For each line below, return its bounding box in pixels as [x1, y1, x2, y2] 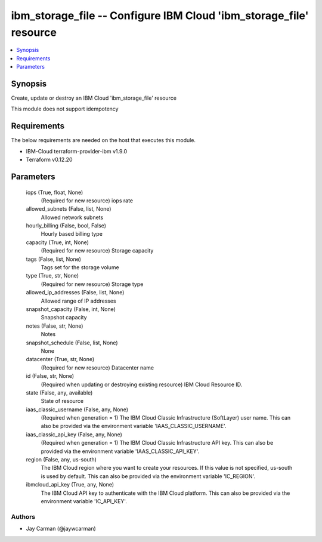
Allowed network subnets [41, 214, 104, 221]
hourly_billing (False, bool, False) [26, 222, 107, 229]
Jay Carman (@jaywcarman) [26, 525, 97, 532]
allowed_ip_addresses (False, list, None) [26, 289, 125, 296]
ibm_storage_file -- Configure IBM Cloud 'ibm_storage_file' [11, 9, 309, 22]
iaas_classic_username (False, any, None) [26, 406, 128, 413]
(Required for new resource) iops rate [41, 197, 134, 204]
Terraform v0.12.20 [26, 156, 73, 164]
